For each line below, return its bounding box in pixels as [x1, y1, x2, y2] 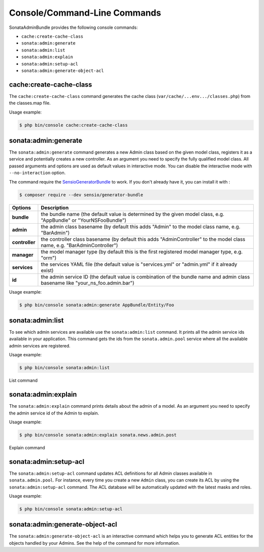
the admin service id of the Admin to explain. [9, 410, 99, 416]
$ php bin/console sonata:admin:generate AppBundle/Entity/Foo [19, 302, 175, 308]
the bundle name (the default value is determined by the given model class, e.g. [41, 210, 224, 217]
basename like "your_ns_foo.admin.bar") [41, 279, 134, 286]
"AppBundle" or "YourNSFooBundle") [41, 217, 127, 224]
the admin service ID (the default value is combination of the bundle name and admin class [41, 273, 250, 280]
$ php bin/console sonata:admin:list [19, 365, 110, 370]
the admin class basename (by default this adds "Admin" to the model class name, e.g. [41, 223, 241, 230]
